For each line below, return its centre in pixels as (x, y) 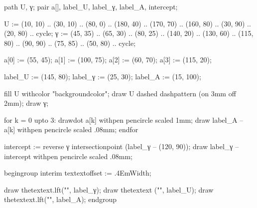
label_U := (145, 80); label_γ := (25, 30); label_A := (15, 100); (103, 76)
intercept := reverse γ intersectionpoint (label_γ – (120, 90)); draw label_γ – (122, 146)
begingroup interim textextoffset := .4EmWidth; (78, 173)
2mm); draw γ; (26, 103)
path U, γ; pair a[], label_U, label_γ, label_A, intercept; (91, 6)
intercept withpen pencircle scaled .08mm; (68, 156)
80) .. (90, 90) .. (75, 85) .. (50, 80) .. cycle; (70, 43)
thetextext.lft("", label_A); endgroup (61, 199)
